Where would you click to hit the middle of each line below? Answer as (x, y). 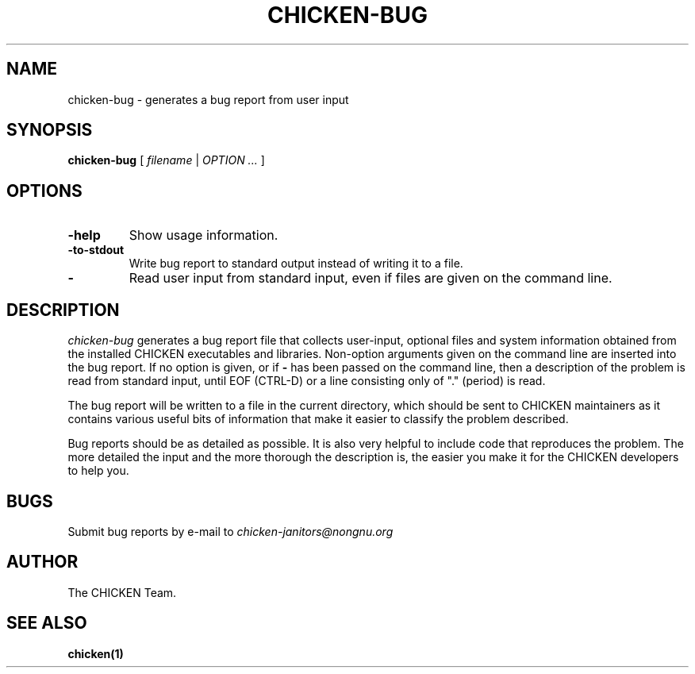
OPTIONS (44, 191)
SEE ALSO (47, 623)
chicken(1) (96, 653)
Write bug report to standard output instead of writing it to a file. (296, 264)
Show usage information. (204, 235)
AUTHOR (42, 562)
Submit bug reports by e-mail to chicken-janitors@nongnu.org (230, 531)
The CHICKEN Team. (122, 592)
